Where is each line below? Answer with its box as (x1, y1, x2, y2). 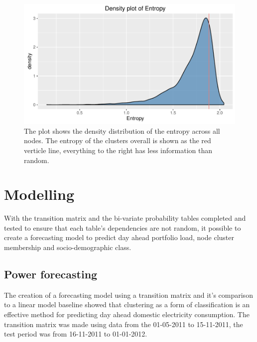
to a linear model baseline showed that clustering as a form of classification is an (4, 299, 250, 310)
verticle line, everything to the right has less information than (24, 145, 213, 155)
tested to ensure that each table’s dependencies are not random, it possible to (4, 222, 241, 233)
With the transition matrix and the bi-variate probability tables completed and (4, 213, 246, 223)
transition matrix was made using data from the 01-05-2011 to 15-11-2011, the (4, 319, 243, 329)
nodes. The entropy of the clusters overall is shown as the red (24, 135, 211, 146)
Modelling (4, 184, 75, 204)
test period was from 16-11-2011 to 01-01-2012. (4, 329, 147, 339)
